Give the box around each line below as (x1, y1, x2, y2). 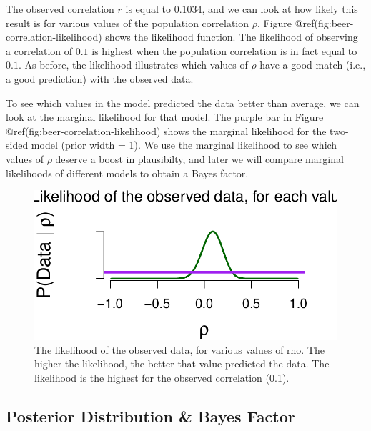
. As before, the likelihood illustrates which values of (18, 57, 248, 72)
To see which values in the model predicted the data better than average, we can (6, 95, 360, 110)
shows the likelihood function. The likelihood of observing (105, 29, 358, 44)
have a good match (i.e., (259, 57, 366, 72)
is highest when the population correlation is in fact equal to (91, 43, 357, 58)
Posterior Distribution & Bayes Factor (6, 405, 295, 427)
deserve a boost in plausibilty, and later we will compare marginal (55, 151, 344, 166)
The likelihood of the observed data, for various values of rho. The (34, 342, 325, 357)
